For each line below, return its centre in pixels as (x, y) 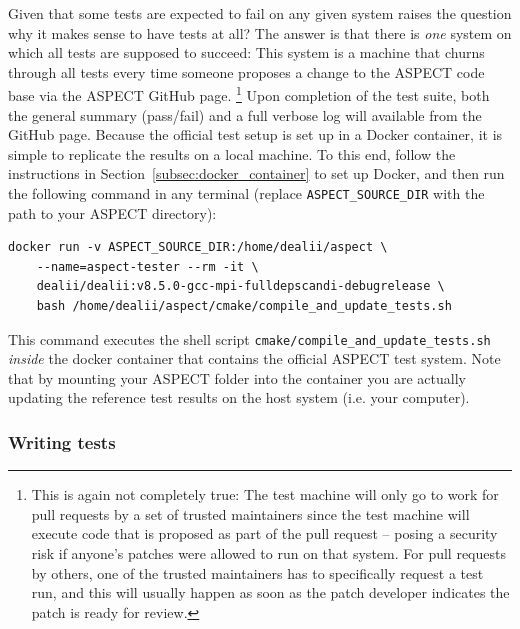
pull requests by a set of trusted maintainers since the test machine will (250, 513)
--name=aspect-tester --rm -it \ (147, 266)
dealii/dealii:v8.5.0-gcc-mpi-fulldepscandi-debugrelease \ (240, 286)
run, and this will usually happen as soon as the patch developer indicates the (270, 592)
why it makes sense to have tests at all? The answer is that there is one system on (260, 32)
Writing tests (62, 441)
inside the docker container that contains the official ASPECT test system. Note (254, 358)
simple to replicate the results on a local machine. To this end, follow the (232, 153)
